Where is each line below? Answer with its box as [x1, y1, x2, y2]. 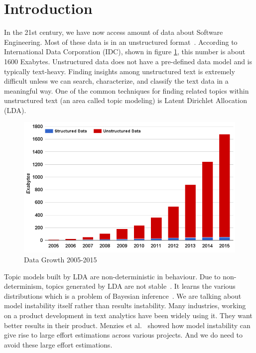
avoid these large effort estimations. [4, 339, 113, 350]
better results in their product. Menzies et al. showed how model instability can [4, 320, 251, 330]
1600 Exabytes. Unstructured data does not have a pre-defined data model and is [4, 56, 253, 66]
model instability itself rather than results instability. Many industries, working [4, 300, 246, 311]
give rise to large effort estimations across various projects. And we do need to [4, 330, 243, 340]
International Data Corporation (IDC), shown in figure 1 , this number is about [4, 46, 246, 57]
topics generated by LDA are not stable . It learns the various [46, 281, 236, 291]
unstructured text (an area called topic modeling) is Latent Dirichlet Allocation [4, 95, 247, 106]
